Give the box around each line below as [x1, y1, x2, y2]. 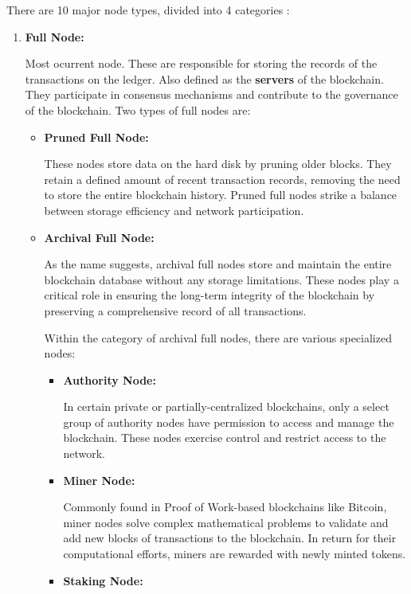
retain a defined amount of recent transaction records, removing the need [44, 170, 401, 187]
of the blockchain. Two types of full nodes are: [25, 101, 251, 118]
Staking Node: [63, 572, 143, 588]
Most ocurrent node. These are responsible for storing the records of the [25, 55, 378, 72]
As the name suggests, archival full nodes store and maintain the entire [44, 256, 392, 272]
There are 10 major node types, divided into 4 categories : [6, 2, 290, 18]
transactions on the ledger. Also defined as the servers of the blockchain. [25, 70, 384, 87]
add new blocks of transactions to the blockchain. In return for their [63, 530, 397, 546]
